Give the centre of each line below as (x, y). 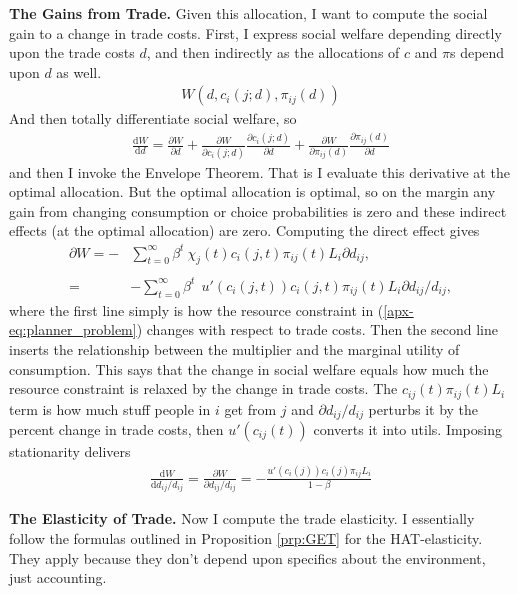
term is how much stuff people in (110, 408)
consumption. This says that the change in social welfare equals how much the (249, 368)
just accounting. (58, 577)
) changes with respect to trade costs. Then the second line (317, 329)
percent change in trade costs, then (116, 429)
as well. (79, 71)
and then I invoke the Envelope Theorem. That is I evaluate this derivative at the (259, 171)
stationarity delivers (70, 451)
